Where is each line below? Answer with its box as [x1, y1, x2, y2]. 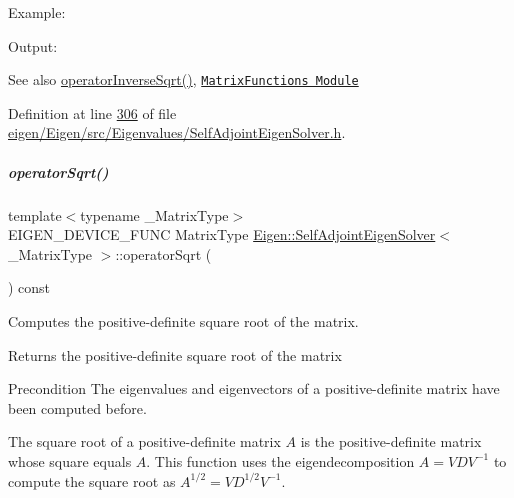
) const [8, 277, 51, 298]
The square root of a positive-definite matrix [8, 431, 281, 452]
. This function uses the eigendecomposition [146, 450, 415, 471]
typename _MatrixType [80, 204, 229, 225]
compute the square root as [8, 470, 176, 491]
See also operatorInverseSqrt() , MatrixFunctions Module [8, 69, 359, 90]
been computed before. [8, 397, 147, 418]
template [8, 204, 62, 225]
